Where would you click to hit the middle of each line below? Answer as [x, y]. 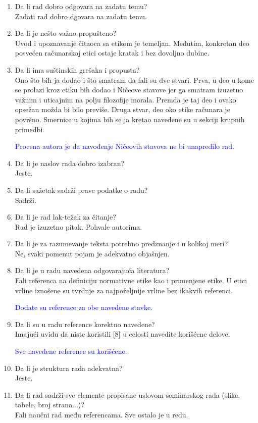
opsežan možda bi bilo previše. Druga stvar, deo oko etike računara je [122, 109]
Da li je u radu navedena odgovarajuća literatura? [92, 270]
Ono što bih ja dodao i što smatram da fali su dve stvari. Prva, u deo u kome [134, 80]
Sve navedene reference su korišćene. [71, 351]
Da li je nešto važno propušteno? [66, 33]
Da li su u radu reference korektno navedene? [85, 324]
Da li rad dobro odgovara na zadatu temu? [81, 6]
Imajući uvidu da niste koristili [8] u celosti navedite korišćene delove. [122, 334]
